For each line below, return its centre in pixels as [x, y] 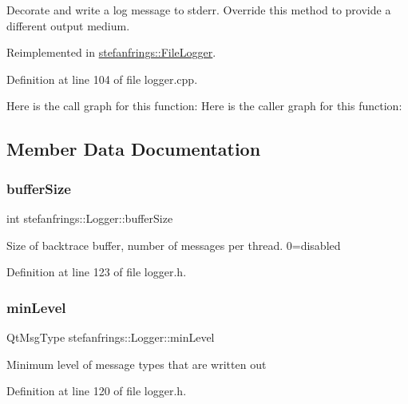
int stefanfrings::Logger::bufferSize [90, 218]
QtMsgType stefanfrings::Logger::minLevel [111, 337]
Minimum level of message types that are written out [137, 364]
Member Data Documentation [134, 149]
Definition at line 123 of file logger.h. [97, 272]
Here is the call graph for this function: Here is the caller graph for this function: [204, 106]
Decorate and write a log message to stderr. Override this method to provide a [199, 10]
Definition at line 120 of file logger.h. [97, 391]
